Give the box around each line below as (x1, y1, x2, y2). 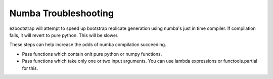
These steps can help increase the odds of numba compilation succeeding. (9, 42, 166, 48)
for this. (22, 65, 38, 71)
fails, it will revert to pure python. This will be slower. (9, 32, 119, 38)
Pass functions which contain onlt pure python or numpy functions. (22, 51, 162, 57)
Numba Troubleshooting (9, 8, 114, 19)
